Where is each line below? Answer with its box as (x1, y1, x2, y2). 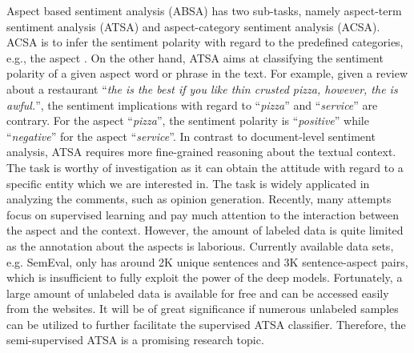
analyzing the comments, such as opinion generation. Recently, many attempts (6, 191, 392, 207)
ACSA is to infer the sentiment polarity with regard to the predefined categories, (6, 34, 404, 50)
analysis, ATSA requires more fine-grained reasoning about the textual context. (6, 143, 396, 160)
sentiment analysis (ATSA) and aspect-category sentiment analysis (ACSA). (6, 18, 380, 34)
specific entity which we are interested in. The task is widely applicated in (6, 174, 370, 191)
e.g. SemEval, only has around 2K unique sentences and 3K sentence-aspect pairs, (6, 253, 408, 270)
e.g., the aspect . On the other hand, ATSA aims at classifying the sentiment (6, 49, 384, 66)
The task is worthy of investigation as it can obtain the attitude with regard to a (6, 158, 404, 175)
